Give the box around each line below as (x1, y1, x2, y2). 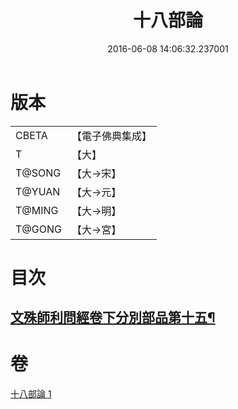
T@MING (15, 203, 59, 217)
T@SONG (15, 166, 62, 180)
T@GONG (15, 222, 62, 236)
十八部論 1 (10, 388, 52, 400)
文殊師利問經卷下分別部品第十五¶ (10, 309, 216, 326)
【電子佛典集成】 (71, 129, 152, 143)
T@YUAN (15, 184, 61, 198)
